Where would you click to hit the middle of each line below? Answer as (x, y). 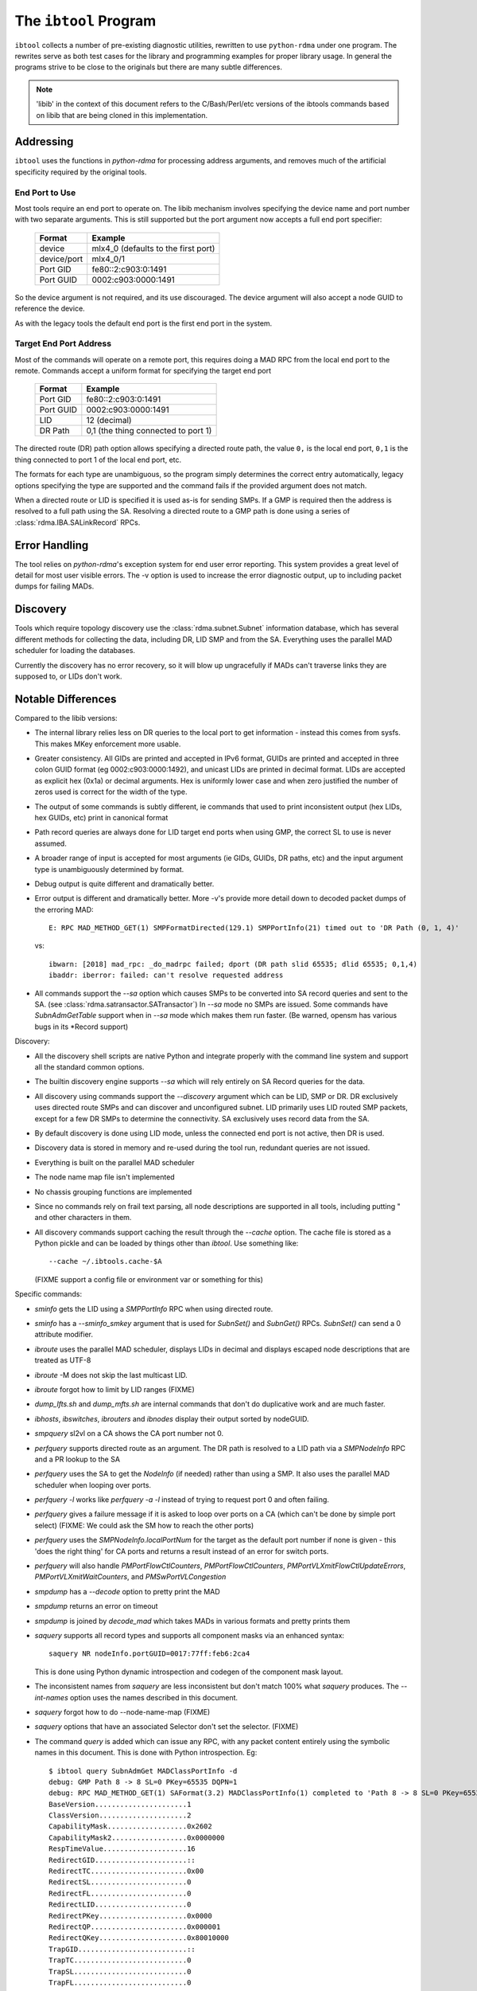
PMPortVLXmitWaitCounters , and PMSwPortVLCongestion (130, 1577)
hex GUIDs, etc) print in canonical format (101, 817)
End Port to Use (45, 193)
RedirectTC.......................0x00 (126, 1871)
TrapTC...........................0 (120, 1960)
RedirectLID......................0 (120, 1905)
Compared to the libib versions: (66, 718)
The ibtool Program (85, 21)
